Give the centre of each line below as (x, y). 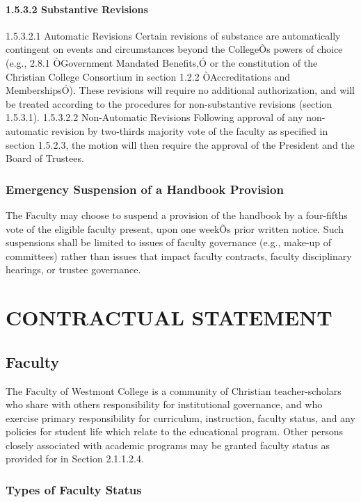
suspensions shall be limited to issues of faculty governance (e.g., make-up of (169, 242)
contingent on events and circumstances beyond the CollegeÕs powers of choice (174, 49)
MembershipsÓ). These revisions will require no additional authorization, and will (180, 90)
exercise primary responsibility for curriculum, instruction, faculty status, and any (180, 418)
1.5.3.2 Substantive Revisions (77, 9)
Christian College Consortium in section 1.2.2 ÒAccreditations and (148, 76)
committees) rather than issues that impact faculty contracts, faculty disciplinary (179, 256)
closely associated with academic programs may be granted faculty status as (168, 445)
